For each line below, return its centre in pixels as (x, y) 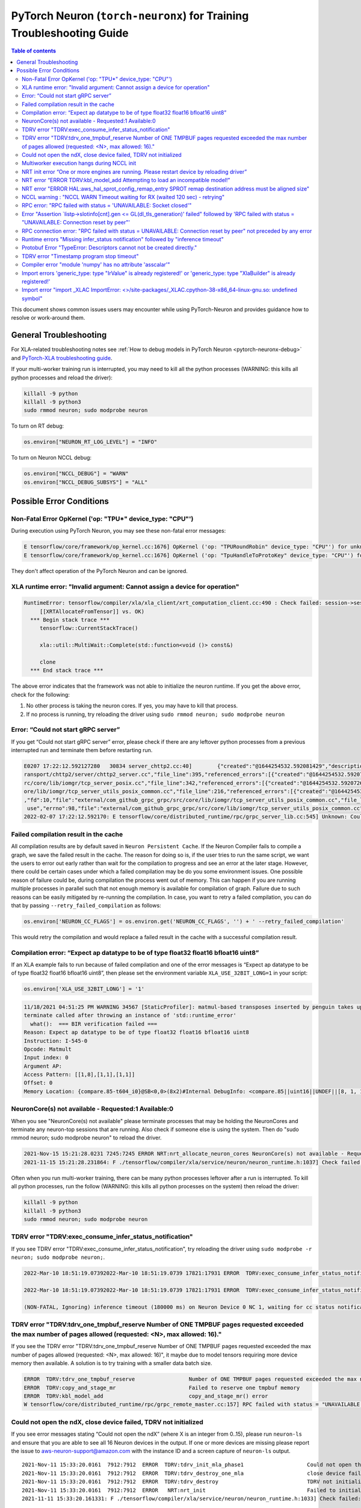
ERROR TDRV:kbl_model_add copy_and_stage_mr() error (146, 1396)
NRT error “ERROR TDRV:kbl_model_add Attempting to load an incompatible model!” (126, 180)
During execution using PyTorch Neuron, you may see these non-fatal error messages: (119, 531)
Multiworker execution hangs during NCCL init (79, 163)
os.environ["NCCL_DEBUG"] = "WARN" (76, 474)
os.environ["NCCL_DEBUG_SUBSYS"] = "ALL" (86, 482)
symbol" (32, 298)
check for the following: (41, 694)
